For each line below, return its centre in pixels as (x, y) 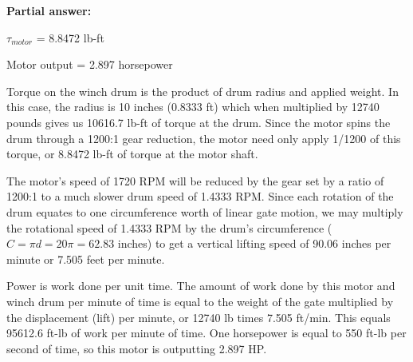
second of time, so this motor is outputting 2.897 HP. (137, 348)
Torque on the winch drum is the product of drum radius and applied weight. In (203, 91)
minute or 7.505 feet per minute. (86, 259)
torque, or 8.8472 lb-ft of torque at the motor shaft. (132, 154)
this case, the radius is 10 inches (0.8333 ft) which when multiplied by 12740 (193, 107)
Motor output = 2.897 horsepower (90, 64)
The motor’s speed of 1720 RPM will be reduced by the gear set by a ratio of (195, 180)
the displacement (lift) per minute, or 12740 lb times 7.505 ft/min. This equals (199, 317)
